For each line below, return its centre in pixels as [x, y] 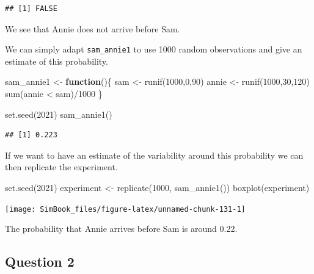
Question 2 [40, 261]
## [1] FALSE [31, 9]
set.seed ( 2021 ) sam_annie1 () [59, 114]
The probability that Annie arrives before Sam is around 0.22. [121, 229]
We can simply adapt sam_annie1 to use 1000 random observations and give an [154, 49]
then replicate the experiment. [61, 167]
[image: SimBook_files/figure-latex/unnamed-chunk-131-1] [125, 209]
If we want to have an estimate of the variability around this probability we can [154, 155]
